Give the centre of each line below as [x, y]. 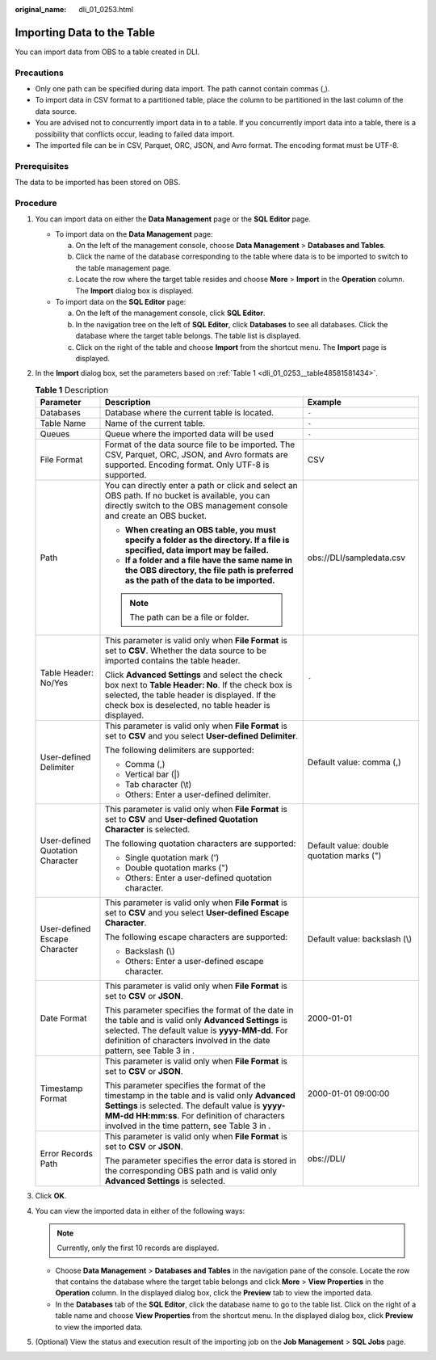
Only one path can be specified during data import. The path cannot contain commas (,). [182, 89]
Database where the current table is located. [189, 413]
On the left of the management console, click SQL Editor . [170, 313]
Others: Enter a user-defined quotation [198, 878]
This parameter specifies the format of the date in [199, 1010]
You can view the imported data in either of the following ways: [140, 1211]
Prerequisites [42, 166]
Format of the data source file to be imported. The [199, 444]
